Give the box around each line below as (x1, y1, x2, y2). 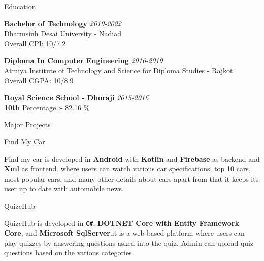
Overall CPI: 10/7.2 (4, 38, 66, 48)
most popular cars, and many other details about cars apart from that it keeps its (4, 173, 259, 184)
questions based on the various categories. (4, 247, 134, 258)
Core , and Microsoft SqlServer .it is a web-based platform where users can (4, 227, 245, 238)
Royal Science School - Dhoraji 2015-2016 (4, 92, 149, 103)
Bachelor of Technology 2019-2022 (4, 18, 122, 28)
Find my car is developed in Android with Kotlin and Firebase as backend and (4, 153, 260, 164)
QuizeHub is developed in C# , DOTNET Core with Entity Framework (4, 217, 239, 228)
